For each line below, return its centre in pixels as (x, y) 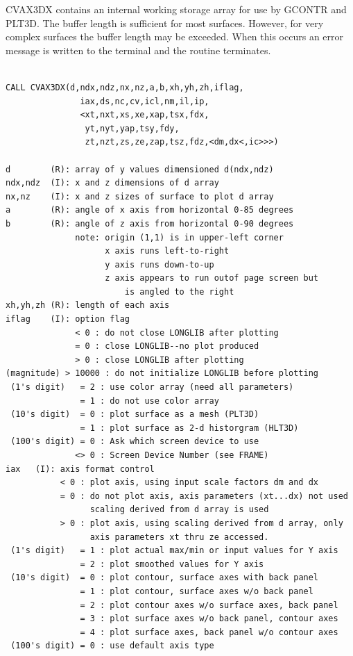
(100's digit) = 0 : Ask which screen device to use (135, 442)
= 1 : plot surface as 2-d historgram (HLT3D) (189, 428)
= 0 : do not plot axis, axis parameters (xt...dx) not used (204, 496)
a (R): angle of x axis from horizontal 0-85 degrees (150, 210)
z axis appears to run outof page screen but (212, 278)
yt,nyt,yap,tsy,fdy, (132, 128)
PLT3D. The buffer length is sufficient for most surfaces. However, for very (165, 23)
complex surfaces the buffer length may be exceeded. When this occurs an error (175, 36)
